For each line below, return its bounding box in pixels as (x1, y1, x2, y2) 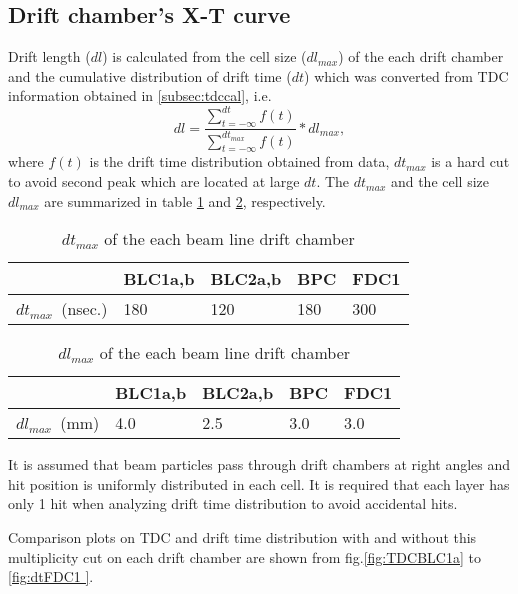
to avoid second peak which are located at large (8, 171, 300, 192)
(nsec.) (61, 297, 108, 321)
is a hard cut (431, 151, 510, 172)
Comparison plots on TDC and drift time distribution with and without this (8, 527, 477, 548)
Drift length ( (8, 46, 91, 67)
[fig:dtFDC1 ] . (8, 566, 94, 587)
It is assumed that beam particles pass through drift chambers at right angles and (8, 454, 511, 475)
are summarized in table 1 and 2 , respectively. (44, 190, 326, 211)
